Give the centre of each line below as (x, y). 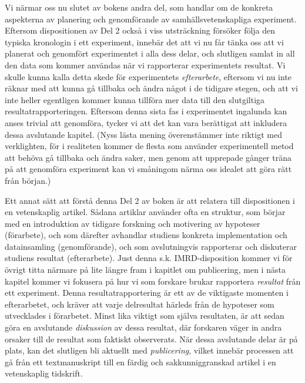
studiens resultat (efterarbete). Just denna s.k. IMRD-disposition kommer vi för (149, 258)
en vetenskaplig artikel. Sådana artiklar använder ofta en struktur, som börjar (145, 212)
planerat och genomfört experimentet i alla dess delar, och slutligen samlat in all (150, 53)
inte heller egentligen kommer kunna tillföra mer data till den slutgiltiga (135, 99)
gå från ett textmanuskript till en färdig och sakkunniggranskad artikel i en (140, 361)
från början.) (28, 180)
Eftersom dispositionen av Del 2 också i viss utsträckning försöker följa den (140, 30)
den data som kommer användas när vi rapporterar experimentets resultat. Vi (145, 65)
